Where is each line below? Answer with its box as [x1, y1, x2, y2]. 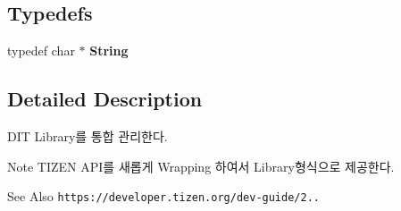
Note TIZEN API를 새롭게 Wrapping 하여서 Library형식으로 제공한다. [7, 156, 395, 175]
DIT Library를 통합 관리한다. [7, 127, 168, 145]
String [89, 41, 129, 60]
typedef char [7, 41, 75, 60]
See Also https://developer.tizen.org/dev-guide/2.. [7, 187, 320, 206]
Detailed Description [7, 85, 203, 113]
